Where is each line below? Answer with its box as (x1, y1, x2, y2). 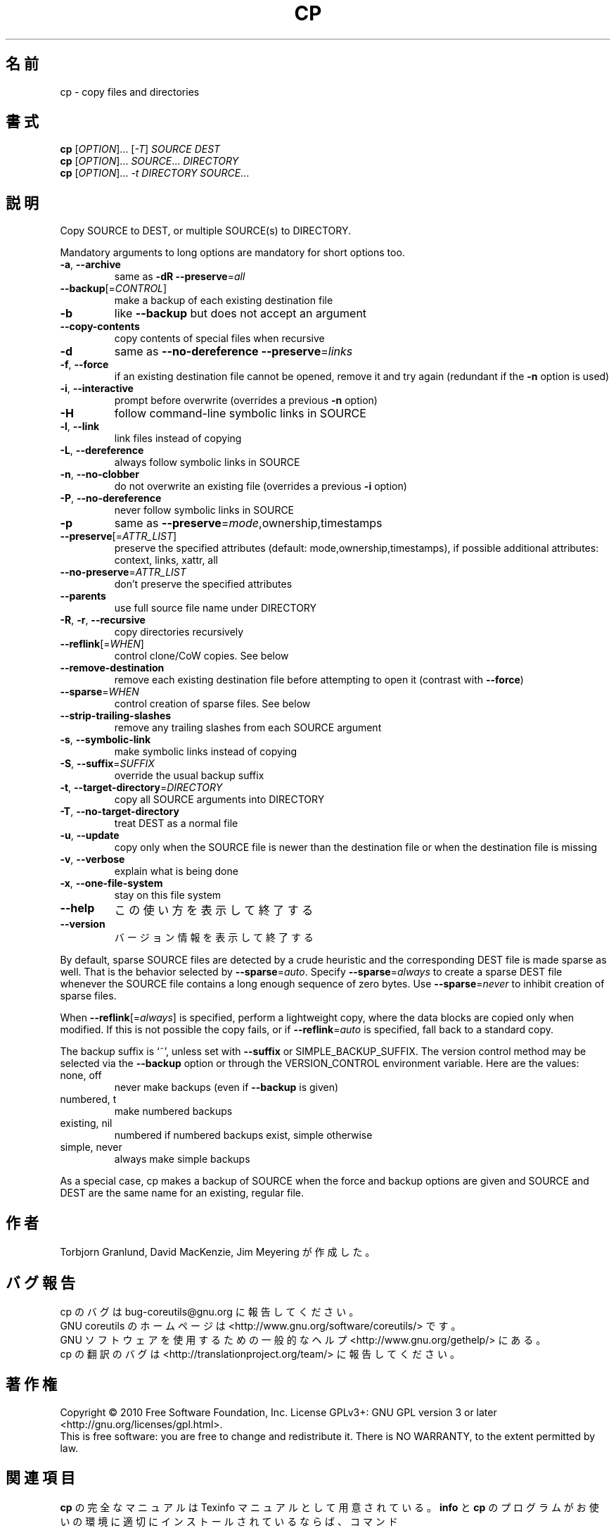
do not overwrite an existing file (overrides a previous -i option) (114, 480, 407, 493)
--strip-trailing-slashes (60, 709, 172, 722)
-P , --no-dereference (60, 492, 162, 505)
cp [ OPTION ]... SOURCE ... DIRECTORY (60, 155, 239, 168)
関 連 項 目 (6, 1469, 75, 1487)
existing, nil (60, 1117, 113, 1130)
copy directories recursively (114, 626, 244, 638)
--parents (60, 590, 106, 603)
